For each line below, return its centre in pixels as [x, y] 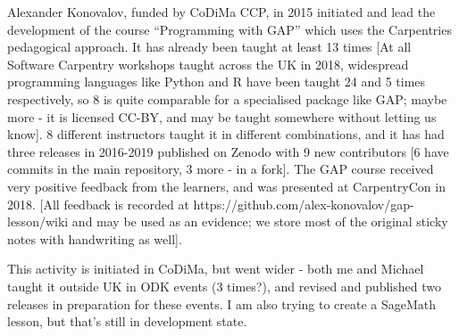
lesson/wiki [38, 221]
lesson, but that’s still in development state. [127, 321]
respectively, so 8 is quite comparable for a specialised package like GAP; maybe [227, 98]
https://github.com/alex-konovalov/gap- [304, 204]
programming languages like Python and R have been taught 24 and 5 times [217, 82]
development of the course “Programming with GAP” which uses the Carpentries [229, 29]
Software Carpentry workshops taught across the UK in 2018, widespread [208, 64]
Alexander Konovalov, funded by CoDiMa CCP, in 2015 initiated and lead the [221, 12]
